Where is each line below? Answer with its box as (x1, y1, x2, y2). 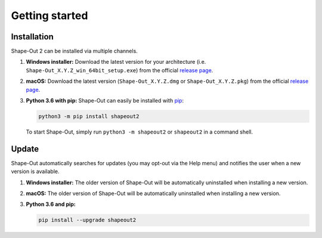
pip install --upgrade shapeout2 (38, 217, 137, 224)
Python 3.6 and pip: (26, 200, 76, 208)
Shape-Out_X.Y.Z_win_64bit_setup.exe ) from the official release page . (26, 66, 213, 74)
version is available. (11, 168, 60, 175)
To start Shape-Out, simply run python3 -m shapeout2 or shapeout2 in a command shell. (26, 128, 253, 135)
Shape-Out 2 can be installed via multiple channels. (11, 48, 138, 55)
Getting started (11, 9, 88, 22)
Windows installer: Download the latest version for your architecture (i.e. (26, 58, 206, 66)
